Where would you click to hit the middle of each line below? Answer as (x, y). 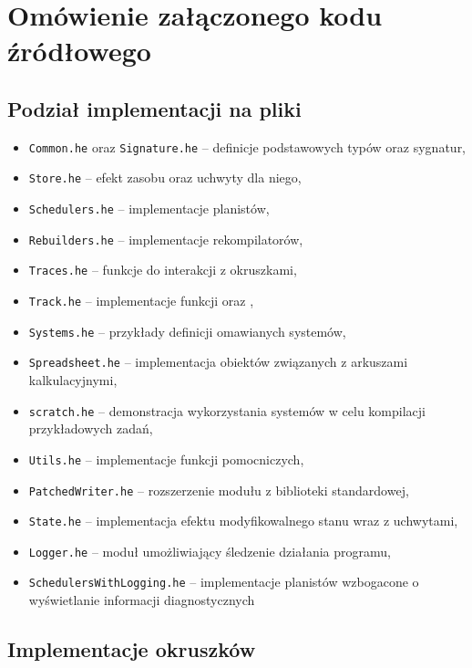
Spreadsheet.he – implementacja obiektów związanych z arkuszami (218, 362)
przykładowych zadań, (91, 428)
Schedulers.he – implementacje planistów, (149, 209)
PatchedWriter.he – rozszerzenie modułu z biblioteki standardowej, (219, 490)
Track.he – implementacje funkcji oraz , (141, 301)
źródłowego (79, 51)
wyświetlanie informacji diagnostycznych (142, 600)
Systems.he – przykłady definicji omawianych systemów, (187, 331)
